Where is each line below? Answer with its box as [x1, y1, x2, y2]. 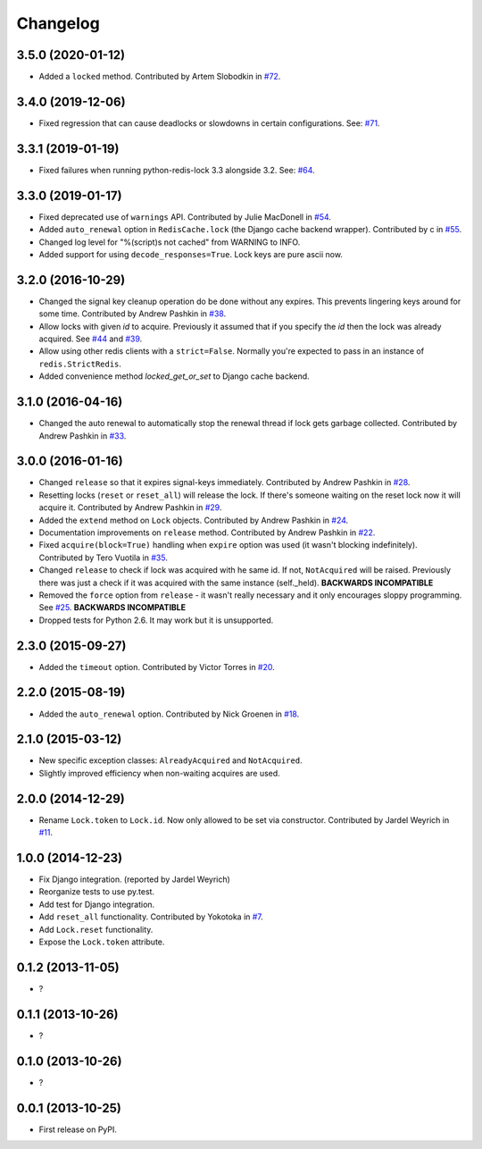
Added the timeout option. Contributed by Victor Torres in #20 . [38, 661, 276, 672]
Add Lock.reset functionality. [38, 924, 154, 935]
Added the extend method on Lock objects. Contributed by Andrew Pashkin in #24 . [38, 515, 349, 525]
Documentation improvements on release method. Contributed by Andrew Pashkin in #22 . [38, 527, 376, 538]
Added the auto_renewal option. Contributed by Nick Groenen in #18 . [38, 709, 300, 719]
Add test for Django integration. [38, 899, 155, 910]
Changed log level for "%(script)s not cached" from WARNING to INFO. [38, 237, 301, 247]
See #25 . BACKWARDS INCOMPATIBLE [38, 602, 187, 613]
